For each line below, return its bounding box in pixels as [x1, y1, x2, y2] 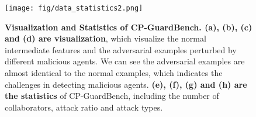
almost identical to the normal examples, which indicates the [5, 67, 223, 79]
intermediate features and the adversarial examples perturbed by [5, 43, 237, 56]
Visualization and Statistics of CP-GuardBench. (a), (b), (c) [5, 20, 252, 33]
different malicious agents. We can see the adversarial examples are [5, 55, 245, 67]
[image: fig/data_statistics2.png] [5, 4, 143, 12]
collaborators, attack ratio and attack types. [5, 101, 163, 113]
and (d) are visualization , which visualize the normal [5, 32, 206, 44]
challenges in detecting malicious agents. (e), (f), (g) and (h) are [5, 78, 247, 90]
